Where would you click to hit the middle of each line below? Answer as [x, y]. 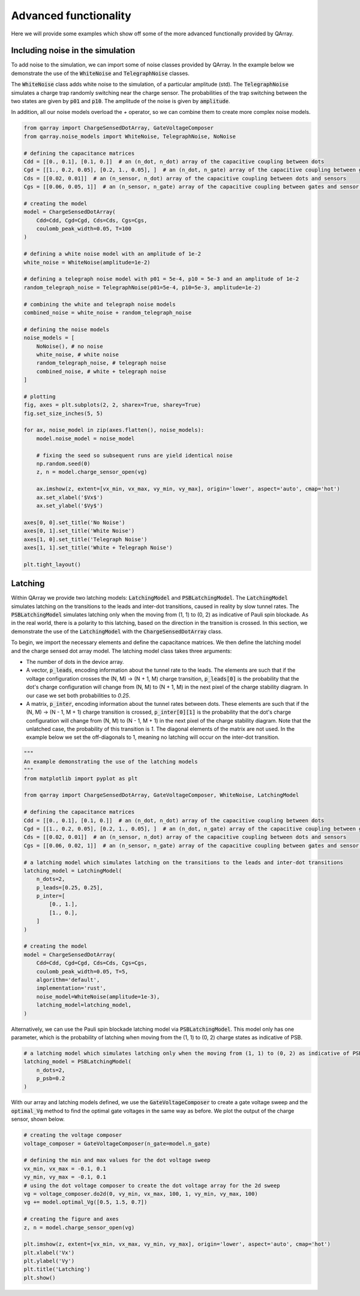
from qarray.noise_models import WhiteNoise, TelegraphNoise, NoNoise [130, 136]
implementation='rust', [71, 988]
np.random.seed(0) [63, 464]
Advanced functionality [71, 16]
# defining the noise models [67, 329]
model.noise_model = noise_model [85, 438]
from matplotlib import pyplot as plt [81, 778]
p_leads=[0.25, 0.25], [70, 887]
